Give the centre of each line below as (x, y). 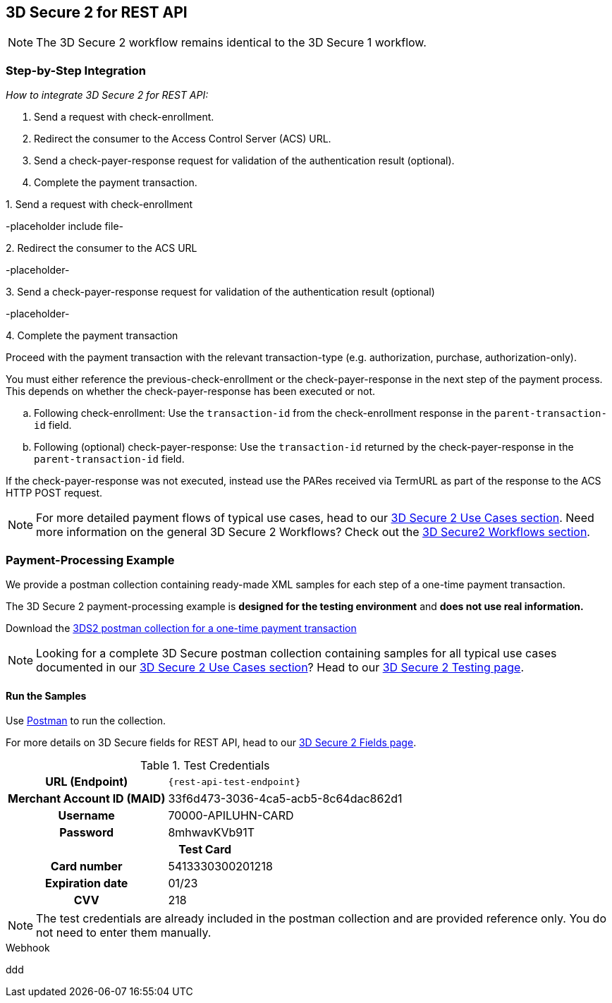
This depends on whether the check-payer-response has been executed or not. (191, 391)
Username (86, 816)
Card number (86, 867)
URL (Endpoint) (87, 782)
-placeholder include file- (65, 226)
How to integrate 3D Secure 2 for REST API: (107, 95)
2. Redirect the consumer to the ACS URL (102, 248)
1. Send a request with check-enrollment (99, 205)
